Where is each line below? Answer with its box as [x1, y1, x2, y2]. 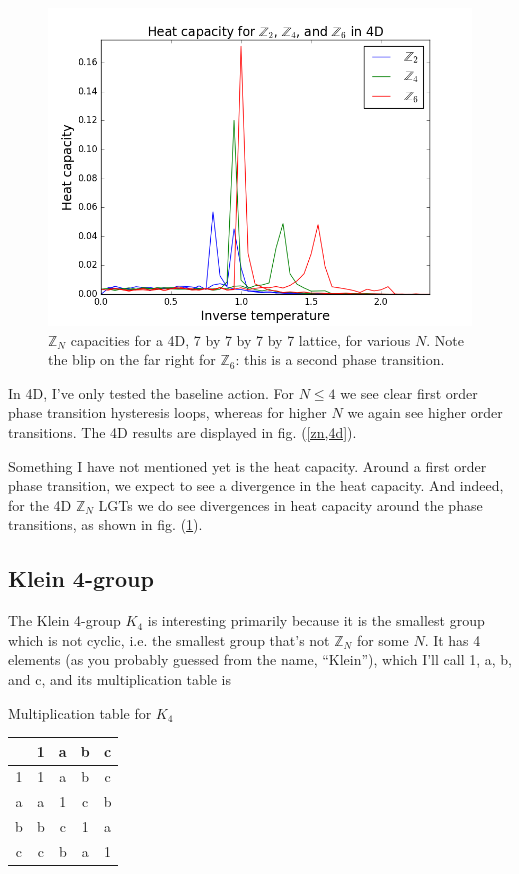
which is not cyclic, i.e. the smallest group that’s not [8, 629, 330, 650]
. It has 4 [424, 629, 481, 650]
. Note [426, 329, 464, 350]
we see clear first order [340, 382, 478, 403]
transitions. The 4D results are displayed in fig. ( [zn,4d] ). [8, 421, 357, 442]
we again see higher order [347, 402, 503, 423]
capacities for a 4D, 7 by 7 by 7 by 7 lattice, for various [70, 329, 411, 350]
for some [356, 629, 409, 650]
